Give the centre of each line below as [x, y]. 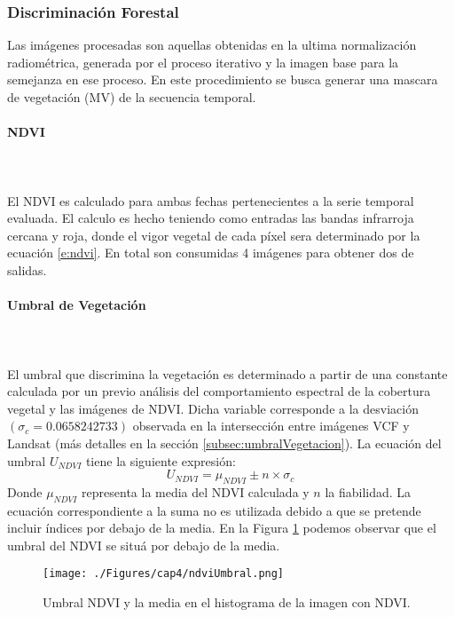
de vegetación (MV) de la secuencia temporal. [132, 97]
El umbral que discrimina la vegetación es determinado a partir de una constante [227, 373]
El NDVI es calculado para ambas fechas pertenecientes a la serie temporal [211, 200]
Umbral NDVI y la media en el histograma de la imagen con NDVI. [227, 602]
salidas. [27, 269]
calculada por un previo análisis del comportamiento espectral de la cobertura [219, 391]
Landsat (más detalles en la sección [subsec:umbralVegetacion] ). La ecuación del [224, 443]
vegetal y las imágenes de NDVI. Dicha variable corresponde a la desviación [213, 408]
